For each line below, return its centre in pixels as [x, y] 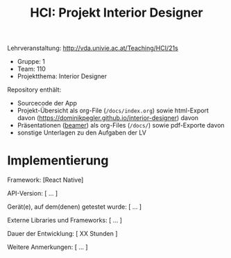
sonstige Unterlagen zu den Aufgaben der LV [82, 132]
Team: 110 [32, 69]
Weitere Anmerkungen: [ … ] [48, 247]
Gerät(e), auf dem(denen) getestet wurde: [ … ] [75, 207]
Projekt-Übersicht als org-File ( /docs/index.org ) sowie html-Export [113, 111]
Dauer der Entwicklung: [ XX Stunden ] [62, 234]
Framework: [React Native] [45, 180]
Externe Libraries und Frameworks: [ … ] [65, 221]
